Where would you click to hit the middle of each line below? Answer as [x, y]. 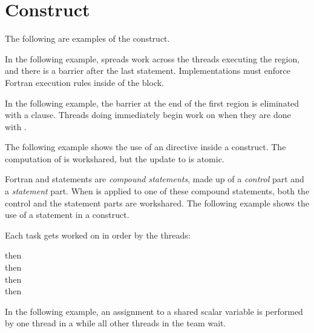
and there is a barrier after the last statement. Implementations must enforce [148, 71]
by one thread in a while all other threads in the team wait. [116, 323]
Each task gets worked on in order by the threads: [98, 235]
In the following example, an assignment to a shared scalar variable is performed [154, 311]
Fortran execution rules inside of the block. [84, 82]
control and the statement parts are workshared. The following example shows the [157, 203]
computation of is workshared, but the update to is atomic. [115, 158]
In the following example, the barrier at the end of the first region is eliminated [152, 103]
